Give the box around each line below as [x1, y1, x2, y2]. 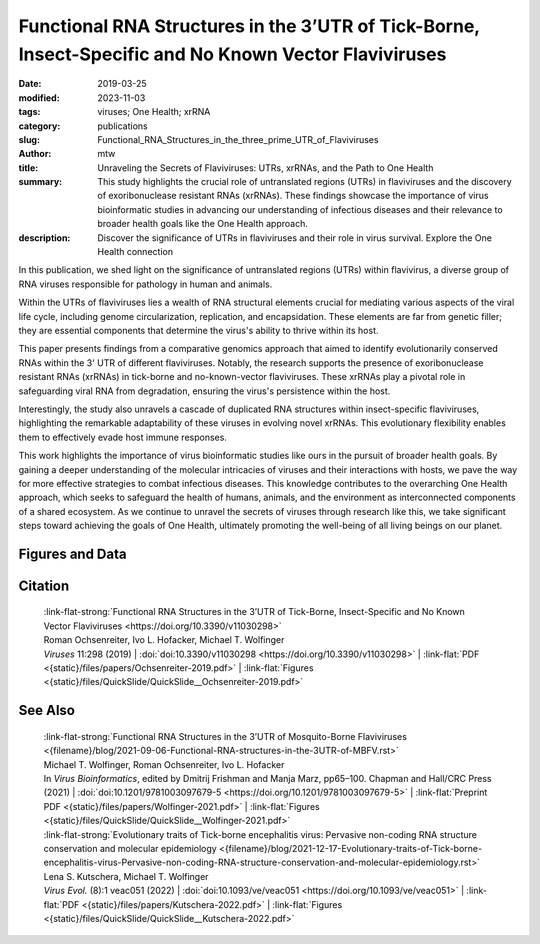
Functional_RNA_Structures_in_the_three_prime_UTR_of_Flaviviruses [97, 133, 379, 145]
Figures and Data [18, 545, 127, 562]
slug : [18, 133, 40, 145]
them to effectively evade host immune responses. [18, 431, 227, 443]
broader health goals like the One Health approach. [97, 218, 309, 230]
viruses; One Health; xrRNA [97, 106, 211, 118]
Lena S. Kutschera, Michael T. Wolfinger [43, 870, 209, 882]
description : [18, 231, 71, 244]
